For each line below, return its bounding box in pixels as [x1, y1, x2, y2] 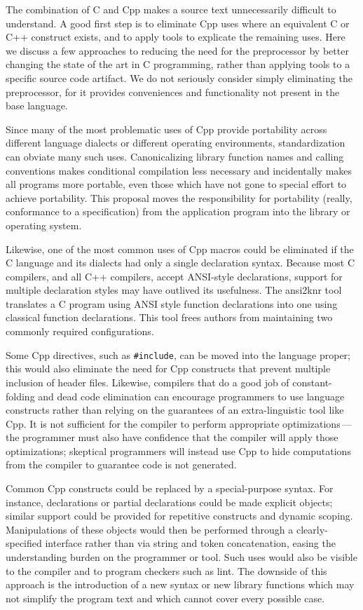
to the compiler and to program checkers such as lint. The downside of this [6, 563, 327, 578]
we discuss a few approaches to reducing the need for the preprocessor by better [6, 43, 349, 57]
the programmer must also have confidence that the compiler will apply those [6, 430, 338, 445]
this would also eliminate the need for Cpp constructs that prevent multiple [6, 361, 331, 376]
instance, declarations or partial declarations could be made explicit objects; [6, 494, 333, 509]
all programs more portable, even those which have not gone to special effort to [6, 177, 347, 191]
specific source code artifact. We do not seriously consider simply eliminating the [6, 70, 352, 85]
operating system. [6, 217, 82, 232]
